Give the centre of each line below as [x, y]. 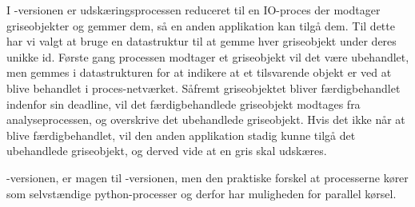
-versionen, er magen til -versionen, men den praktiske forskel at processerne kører [207, 177]
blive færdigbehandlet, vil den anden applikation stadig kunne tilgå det [181, 135]
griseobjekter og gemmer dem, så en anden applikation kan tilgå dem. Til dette [201, 25]
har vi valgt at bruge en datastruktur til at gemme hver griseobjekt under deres [202, 41]
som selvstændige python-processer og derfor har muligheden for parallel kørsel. [202, 193]
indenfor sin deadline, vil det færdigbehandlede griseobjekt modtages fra [184, 103]
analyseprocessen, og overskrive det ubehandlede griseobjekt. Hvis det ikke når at [206, 119]
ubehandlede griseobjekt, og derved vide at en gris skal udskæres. [167, 151]
